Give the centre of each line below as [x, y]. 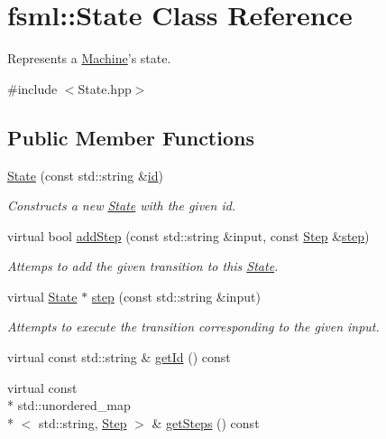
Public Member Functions [131, 137]
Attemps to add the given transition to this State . [143, 266]
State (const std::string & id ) [85, 175]
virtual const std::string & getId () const [119, 357]
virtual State [42, 296]
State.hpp [105, 88]
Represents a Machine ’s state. [89, 58]
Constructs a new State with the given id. [122, 205]
